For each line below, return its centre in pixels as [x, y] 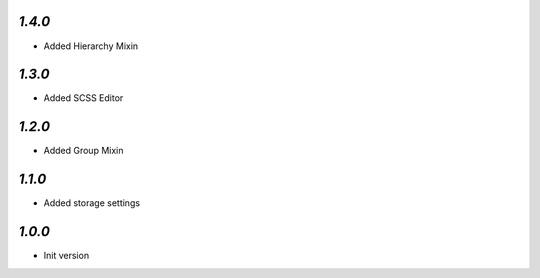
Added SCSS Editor [83, 98]
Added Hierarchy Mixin [91, 46]
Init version [66, 256]
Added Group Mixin [83, 151]
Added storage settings [91, 203]
